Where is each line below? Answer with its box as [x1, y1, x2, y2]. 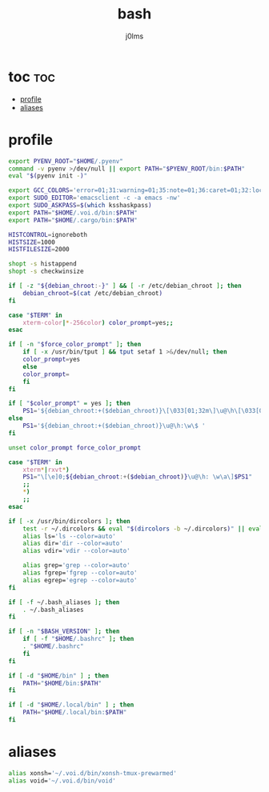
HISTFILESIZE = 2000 [8, 246, 70, 254]
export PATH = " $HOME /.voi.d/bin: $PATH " [8, 209, 138, 217]
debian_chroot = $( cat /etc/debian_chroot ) [22, 289, 163, 297]
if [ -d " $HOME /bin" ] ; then [8, 671, 110, 680]
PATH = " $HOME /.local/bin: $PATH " [22, 709, 127, 717]
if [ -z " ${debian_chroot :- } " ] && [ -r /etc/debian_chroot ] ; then [8, 282, 242, 290]
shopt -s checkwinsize [8, 267, 84, 276]
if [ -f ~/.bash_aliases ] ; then [8, 598, 120, 606]
